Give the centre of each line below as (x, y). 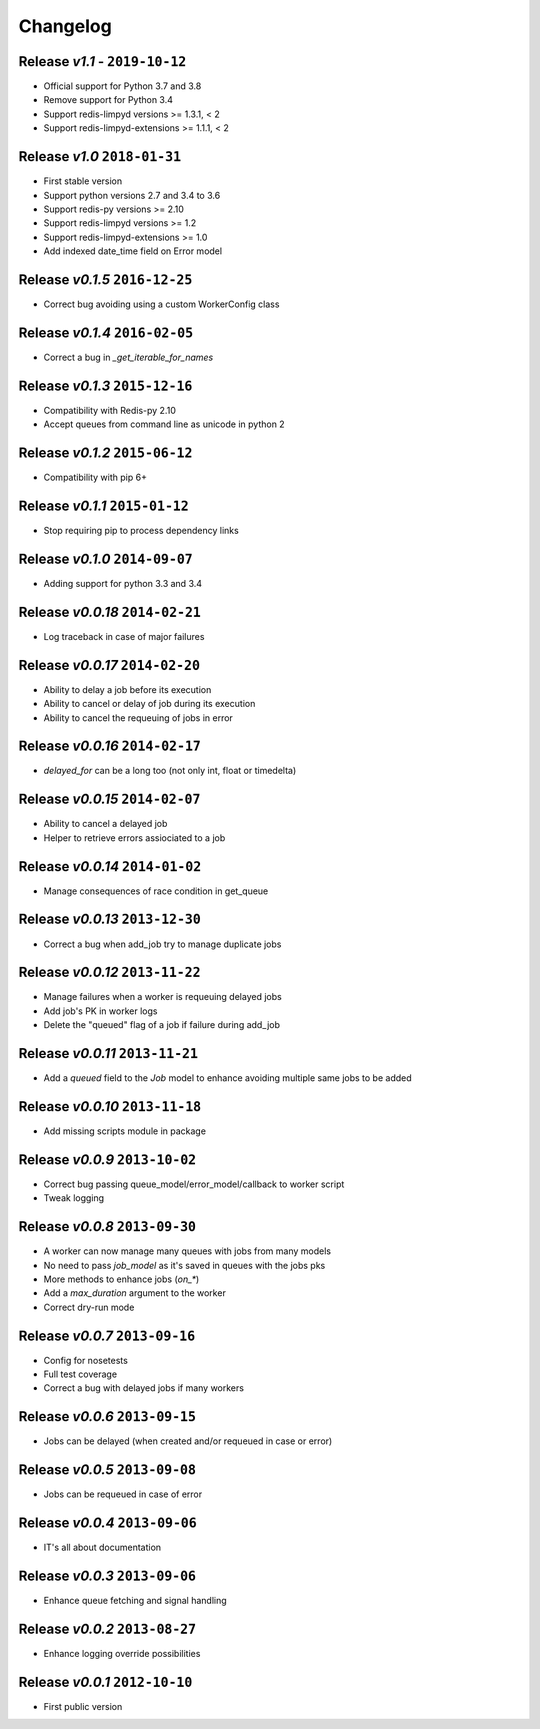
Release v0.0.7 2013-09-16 (107, 1335)
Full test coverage (80, 1374)
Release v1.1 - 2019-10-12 (102, 61)
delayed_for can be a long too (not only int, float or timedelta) (170, 771)
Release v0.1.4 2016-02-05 (106, 332)
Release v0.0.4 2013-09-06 (107, 1523)
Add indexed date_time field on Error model (133, 251)
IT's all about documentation (102, 1547)
